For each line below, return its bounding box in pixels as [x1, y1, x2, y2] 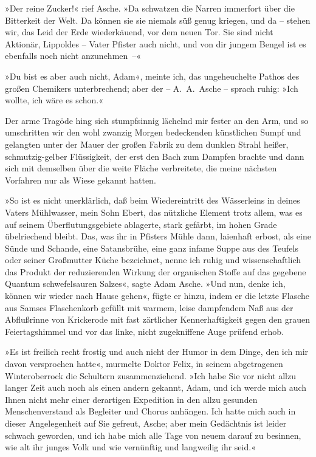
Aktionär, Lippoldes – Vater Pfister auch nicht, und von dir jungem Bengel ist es [5, 37, 306, 50]
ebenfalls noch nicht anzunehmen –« [5, 49, 142, 62]
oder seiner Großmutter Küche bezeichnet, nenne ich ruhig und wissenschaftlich [5, 253, 301, 266]
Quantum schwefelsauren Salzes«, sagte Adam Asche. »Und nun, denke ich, [5, 277, 286, 290]
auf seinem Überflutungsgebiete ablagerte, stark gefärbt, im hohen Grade [5, 218, 277, 230]
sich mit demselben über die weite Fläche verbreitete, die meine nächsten [5, 162, 277, 174]
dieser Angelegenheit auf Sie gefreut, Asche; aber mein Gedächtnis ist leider [5, 417, 287, 429]
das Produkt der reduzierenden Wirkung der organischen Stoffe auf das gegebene [5, 265, 306, 278]
